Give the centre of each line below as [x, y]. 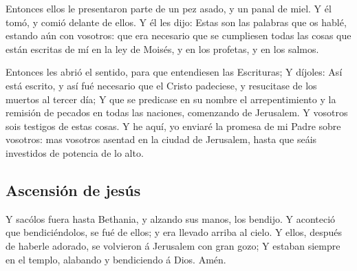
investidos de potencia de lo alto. [75, 152]
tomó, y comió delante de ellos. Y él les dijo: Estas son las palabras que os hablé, [176, 22]
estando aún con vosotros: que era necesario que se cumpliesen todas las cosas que [178, 35]
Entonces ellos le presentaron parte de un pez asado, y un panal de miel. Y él [169, 8]
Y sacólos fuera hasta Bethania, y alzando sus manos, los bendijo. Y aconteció [171, 218]
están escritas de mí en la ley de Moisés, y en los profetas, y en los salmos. [162, 48]
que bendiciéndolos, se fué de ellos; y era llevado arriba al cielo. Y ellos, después [174, 232]
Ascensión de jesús [73, 189]
